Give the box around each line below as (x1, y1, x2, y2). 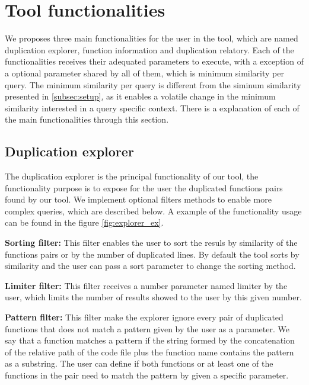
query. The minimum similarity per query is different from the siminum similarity (5, 78, 301, 91)
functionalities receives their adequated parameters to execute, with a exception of (5, 55, 304, 68)
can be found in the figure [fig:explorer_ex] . (5, 216, 164, 229)
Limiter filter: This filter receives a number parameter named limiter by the (5, 279, 288, 291)
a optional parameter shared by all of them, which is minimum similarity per (5, 66, 284, 79)
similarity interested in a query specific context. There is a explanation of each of (5, 101, 300, 114)
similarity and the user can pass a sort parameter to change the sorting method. (5, 259, 296, 272)
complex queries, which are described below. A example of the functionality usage (5, 204, 302, 217)
